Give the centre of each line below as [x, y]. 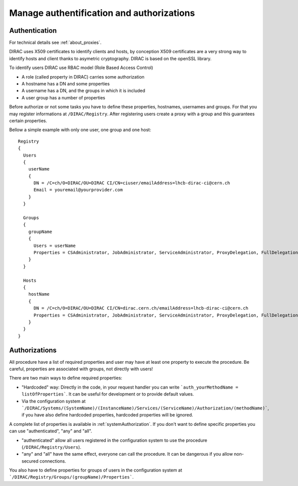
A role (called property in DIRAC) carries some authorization [83, 77]
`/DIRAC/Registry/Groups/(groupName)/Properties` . [72, 477]
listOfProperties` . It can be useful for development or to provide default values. [108, 394]
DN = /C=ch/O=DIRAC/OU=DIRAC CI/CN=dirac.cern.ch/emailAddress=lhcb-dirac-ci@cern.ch [141, 308]
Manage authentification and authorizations [102, 13]
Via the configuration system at [54, 401]
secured [30, 461]
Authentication [33, 31]
